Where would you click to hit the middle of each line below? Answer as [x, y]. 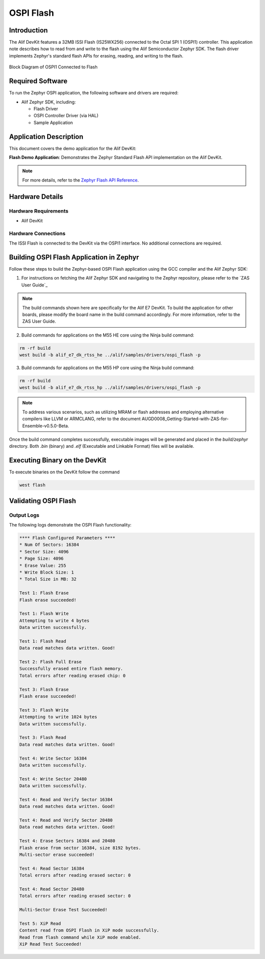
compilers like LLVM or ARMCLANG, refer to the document [81, 419]
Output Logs [24, 515]
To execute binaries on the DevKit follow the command [64, 472]
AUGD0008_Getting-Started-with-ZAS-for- [185, 419]
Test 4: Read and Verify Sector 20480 [66, 820]
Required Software [38, 81]
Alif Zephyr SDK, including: [49, 102]
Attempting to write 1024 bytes [58, 717]
